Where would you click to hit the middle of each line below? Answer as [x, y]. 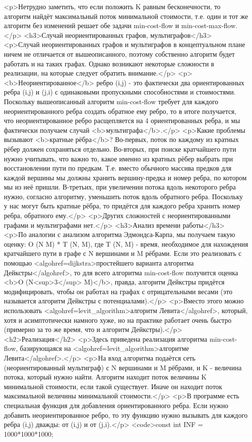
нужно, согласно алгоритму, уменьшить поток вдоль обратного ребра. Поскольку [124, 196]
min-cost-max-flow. [209, 25]
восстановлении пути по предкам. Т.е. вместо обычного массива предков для [118, 168]
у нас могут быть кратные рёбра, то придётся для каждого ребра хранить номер [122, 206]
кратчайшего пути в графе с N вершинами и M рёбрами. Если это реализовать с [123, 253]
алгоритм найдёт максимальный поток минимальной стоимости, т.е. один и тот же [126, 16]
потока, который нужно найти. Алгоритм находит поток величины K [105, 377]
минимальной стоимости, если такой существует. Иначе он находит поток [113, 386]
